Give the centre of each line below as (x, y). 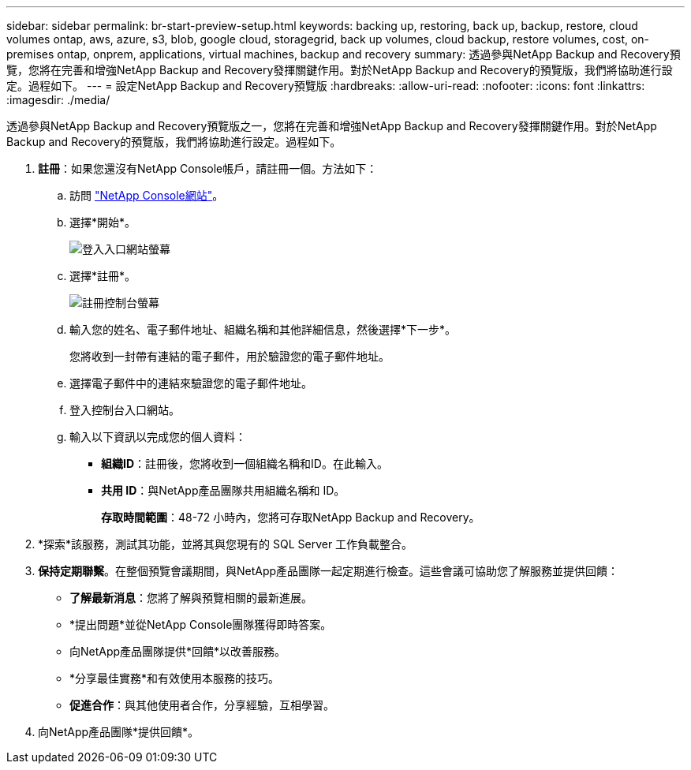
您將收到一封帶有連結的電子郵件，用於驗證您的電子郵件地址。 (230, 356)
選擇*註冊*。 (103, 276)
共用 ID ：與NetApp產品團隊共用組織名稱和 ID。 (223, 490)
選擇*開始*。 (103, 222)
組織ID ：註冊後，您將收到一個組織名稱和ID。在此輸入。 (245, 463)
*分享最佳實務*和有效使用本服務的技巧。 (175, 678)
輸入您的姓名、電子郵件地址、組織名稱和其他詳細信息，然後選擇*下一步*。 (263, 329)
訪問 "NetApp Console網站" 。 (147, 195)
